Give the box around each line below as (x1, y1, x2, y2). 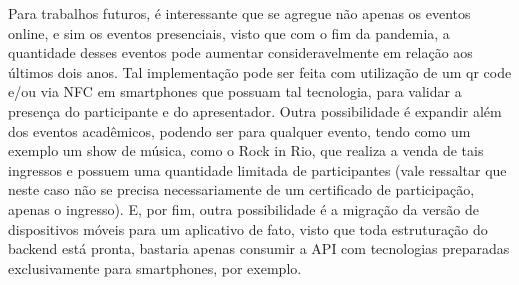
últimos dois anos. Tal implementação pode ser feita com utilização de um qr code (8, 61, 512, 82)
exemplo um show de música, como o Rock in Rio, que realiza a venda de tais (8, 140, 484, 161)
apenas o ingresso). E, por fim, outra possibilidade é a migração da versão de (8, 198, 480, 219)
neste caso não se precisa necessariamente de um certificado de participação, (8, 179, 475, 200)
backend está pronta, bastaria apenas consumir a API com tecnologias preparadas (8, 238, 510, 259)
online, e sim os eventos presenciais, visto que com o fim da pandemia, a (8, 22, 450, 43)
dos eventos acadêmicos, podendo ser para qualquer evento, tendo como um (8, 120, 471, 141)
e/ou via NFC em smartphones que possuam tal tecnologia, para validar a (8, 81, 462, 102)
